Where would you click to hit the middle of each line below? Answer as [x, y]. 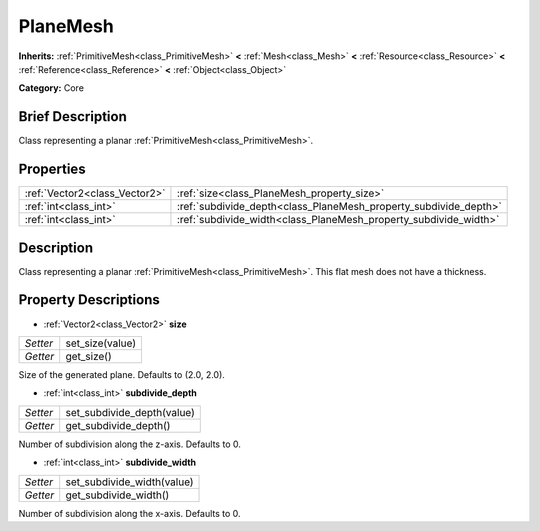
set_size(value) [101, 343]
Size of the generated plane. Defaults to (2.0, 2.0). [121, 374]
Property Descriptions [89, 300]
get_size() [88, 356]
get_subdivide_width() [117, 495]
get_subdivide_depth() [118, 425]
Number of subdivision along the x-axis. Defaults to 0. [129, 513]
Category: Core [51, 88]
